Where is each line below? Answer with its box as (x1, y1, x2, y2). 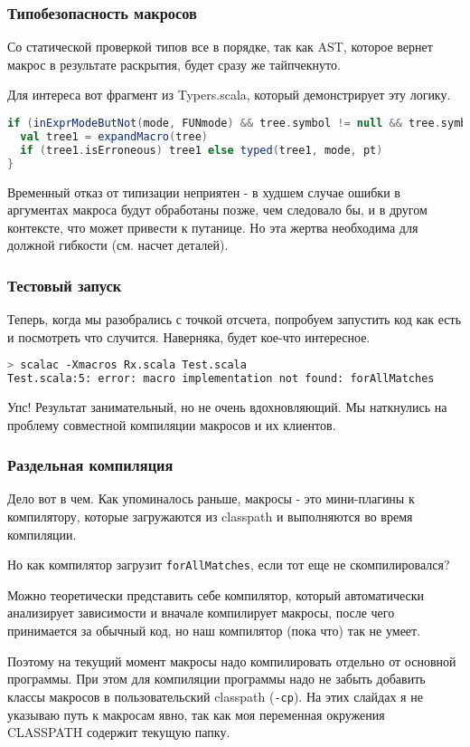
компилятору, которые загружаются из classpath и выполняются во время (7, 507, 413, 526)
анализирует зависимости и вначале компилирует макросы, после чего (7, 603, 395, 622)
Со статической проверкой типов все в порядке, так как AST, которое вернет (7, 37, 433, 56)
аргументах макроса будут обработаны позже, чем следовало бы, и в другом (7, 200, 428, 219)
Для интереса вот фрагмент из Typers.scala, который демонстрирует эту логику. (7, 85, 451, 104)
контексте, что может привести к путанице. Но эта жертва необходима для (7, 217, 418, 236)
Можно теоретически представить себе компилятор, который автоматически (7, 585, 425, 604)
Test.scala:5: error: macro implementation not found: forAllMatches (7, 372, 435, 386)
